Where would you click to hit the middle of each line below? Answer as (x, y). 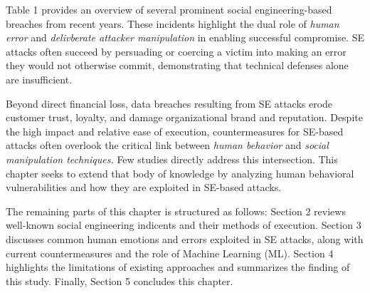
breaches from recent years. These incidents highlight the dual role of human (173, 23)
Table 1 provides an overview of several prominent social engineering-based (169, 9)
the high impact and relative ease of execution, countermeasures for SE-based (175, 131)
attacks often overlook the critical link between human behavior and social (167, 145)
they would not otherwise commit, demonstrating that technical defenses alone (177, 65)
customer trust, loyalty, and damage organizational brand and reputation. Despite (184, 117)
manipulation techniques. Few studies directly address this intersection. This (172, 159)
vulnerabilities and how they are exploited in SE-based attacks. (144, 187)
